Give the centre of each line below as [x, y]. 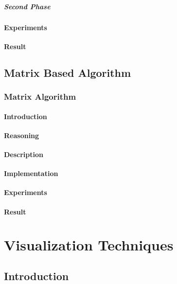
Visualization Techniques [89, 245]
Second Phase [27, 6]
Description [24, 154]
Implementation [31, 173]
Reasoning [22, 135]
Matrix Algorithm [40, 97]
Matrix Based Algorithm [68, 72]
